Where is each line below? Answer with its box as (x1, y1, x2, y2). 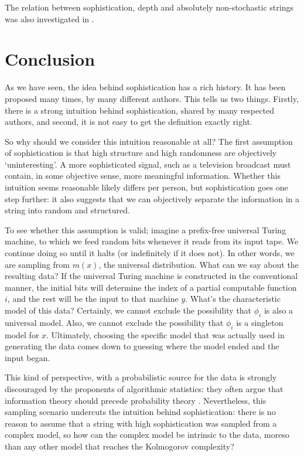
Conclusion (5, 47, 95, 71)
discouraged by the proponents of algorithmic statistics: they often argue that (5, 382, 283, 394)
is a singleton (236, 316, 283, 328)
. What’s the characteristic (185, 292, 281, 305)
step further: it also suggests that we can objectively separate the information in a (5, 192, 300, 205)
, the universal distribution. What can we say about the (98, 258, 299, 270)
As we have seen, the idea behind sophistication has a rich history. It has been (5, 81, 286, 93)
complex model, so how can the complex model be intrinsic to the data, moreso (5, 428, 289, 441)
